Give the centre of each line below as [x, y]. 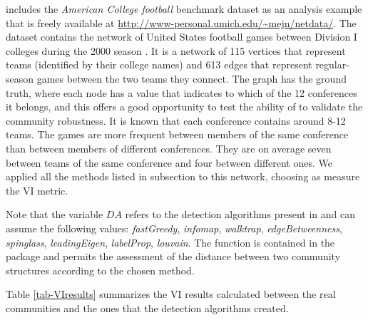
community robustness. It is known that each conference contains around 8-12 [176, 120]
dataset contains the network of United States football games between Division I [182, 37]
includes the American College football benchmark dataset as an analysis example [184, 9]
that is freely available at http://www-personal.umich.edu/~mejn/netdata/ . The [181, 22]
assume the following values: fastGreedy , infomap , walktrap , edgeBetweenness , [174, 228]
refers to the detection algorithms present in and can [240, 214]
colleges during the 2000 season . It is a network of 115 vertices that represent [176, 50]
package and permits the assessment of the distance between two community [173, 256]
